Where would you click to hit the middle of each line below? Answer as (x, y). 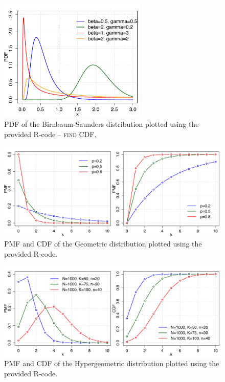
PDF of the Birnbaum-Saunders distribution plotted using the (102, 124)
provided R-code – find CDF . (50, 134)
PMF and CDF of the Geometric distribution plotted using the (103, 244)
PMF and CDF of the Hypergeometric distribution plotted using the (112, 363)
